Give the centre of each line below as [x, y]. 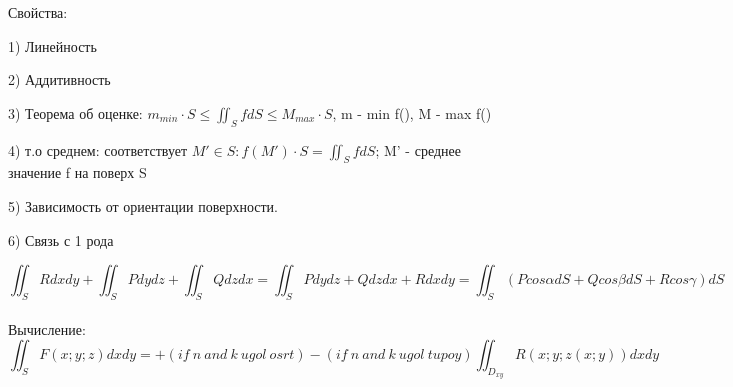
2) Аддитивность [59, 79]
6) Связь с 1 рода [61, 239]
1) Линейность [52, 45]
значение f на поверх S [77, 172]
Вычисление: [47, 328]
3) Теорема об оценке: [75, 112]
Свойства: [38, 12]
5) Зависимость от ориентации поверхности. [143, 205]
